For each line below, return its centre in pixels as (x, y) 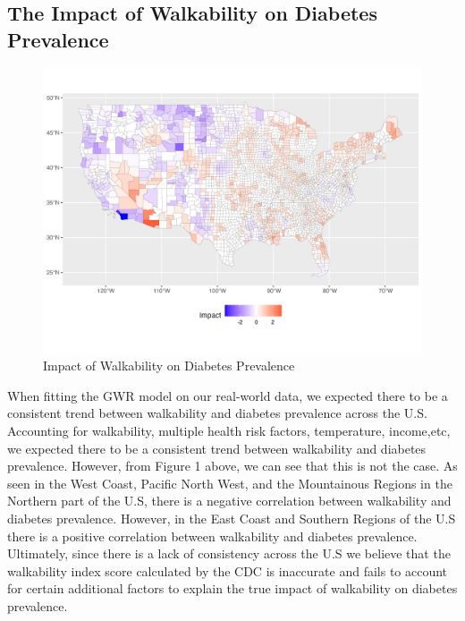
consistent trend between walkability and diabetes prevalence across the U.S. (217, 413)
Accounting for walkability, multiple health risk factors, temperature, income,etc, (229, 430)
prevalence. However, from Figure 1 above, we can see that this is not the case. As (232, 466)
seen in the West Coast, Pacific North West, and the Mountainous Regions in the (230, 483)
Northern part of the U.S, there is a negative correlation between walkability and (229, 501)
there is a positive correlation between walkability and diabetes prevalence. (212, 536)
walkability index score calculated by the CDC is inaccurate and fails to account (228, 570)
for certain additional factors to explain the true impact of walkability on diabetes (232, 588)
